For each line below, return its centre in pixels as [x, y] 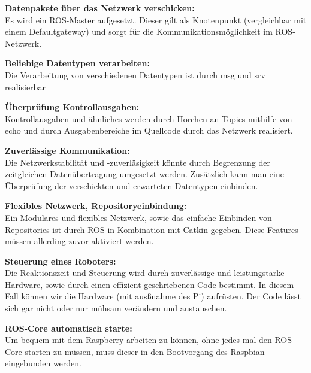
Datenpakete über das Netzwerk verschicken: [100, 8]
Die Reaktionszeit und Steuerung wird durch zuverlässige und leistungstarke [145, 273]
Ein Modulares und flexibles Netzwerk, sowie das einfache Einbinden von [138, 217]
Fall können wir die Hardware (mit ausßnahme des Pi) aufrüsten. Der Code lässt [153, 296]
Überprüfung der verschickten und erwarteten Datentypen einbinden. [132, 185]
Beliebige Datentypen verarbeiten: [77, 63]
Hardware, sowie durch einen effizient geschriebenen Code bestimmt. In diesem [150, 284]
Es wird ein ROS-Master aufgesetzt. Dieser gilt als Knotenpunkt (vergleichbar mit [156, 19]
